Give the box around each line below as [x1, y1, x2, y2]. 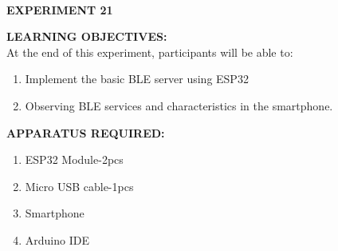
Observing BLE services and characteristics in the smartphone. [25, 97, 333, 114]
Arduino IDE [25, 231, 89, 248]
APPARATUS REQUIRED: [6, 124, 165, 141]
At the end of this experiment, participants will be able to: [6, 43, 293, 60]
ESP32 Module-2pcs [25, 151, 124, 168]
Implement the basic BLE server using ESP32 [25, 70, 249, 87]
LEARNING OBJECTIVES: [6, 28, 167, 45]
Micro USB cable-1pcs [25, 177, 134, 194]
